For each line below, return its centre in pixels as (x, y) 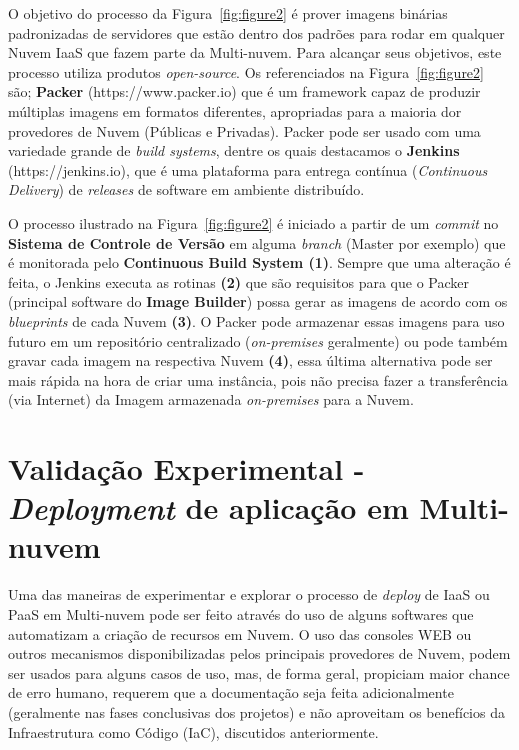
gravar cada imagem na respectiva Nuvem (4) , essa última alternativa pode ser (250, 360)
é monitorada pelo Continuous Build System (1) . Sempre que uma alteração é (259, 262)
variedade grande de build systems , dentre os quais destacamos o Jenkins (234, 150)
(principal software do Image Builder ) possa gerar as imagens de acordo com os (258, 301)
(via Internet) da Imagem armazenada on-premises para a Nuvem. (211, 399)
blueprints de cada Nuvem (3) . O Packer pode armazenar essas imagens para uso (256, 320)
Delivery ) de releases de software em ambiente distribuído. (186, 189)
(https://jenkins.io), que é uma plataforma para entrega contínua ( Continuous (248, 169)
